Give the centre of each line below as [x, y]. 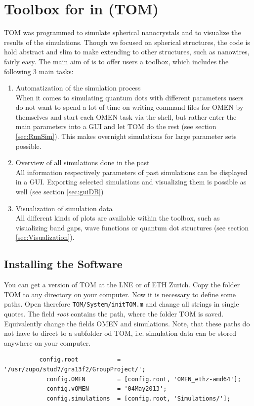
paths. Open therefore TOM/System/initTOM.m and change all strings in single [122, 304]
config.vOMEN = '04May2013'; [106, 389]
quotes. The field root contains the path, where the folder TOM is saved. [114, 314]
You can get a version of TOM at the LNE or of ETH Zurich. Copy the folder [122, 285]
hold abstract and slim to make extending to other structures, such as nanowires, [127, 52]
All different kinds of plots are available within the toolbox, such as [118, 218]
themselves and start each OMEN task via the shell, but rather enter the [126, 116]
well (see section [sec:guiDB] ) [60, 192]
